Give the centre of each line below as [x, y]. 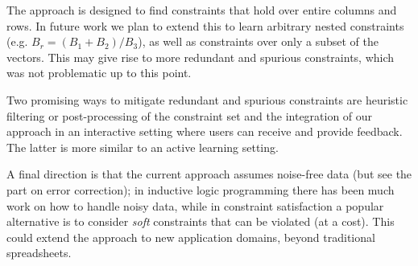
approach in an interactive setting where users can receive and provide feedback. [205, 131]
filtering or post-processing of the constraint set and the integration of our [190, 115]
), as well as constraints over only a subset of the [258, 41]
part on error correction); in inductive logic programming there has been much [201, 189]
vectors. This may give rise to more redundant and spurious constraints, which [201, 57]
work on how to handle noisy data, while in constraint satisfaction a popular [195, 205]
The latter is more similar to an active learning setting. [143, 147]
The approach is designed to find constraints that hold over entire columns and [202, 10]
